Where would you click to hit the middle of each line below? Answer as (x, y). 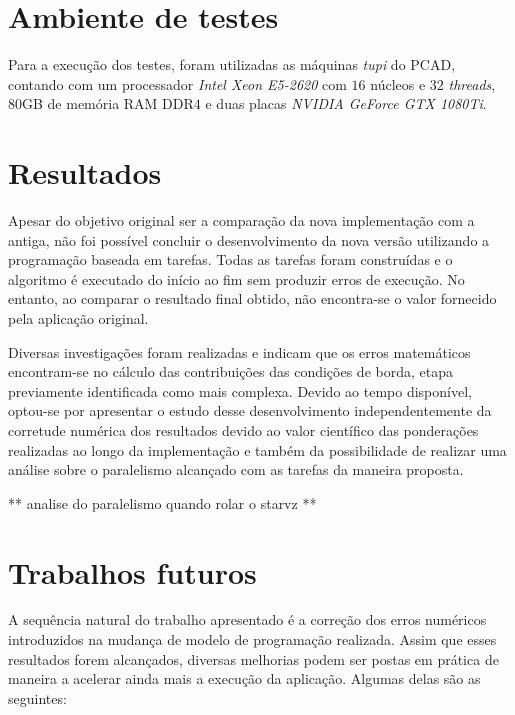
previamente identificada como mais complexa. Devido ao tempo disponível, (240, 390)
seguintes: (37, 697)
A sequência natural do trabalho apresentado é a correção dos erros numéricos (247, 619)
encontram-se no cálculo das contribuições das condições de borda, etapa (230, 371)
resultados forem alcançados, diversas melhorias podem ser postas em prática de (253, 658)
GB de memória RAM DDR (108, 103)
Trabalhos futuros (132, 571)
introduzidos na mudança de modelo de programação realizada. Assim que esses (252, 639)
